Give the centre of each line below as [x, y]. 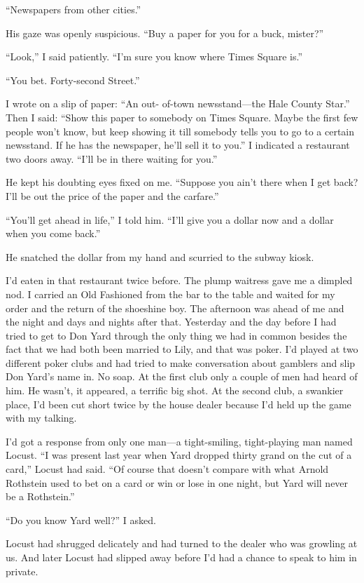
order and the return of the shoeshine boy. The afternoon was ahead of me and [175, 308]
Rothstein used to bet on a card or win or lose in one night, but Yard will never [177, 482]
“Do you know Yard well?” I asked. [81, 520]
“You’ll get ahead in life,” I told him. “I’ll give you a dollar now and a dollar [170, 219]
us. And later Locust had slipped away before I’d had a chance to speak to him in [181, 557]
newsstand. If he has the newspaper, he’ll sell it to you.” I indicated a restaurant [178, 145]
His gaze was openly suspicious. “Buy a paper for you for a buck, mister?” [165, 33]
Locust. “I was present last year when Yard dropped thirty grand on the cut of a [179, 455]
